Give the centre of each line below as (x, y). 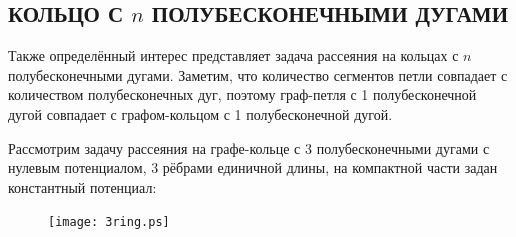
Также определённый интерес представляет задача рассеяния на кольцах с (233, 55)
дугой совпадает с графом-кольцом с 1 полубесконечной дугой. (200, 113)
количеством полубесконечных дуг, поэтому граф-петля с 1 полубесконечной (242, 94)
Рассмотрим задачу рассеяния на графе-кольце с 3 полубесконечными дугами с (249, 147)
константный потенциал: (82, 186)
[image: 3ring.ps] (109, 222)
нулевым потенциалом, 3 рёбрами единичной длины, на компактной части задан (253, 167)
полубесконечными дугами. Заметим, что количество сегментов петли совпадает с (258, 74)
